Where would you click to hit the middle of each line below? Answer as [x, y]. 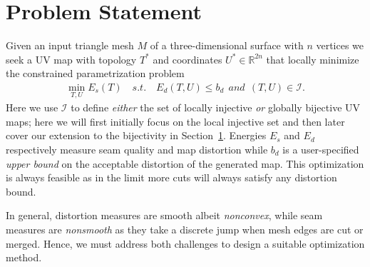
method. [24, 257]
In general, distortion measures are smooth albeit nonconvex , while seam [164, 215]
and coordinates [187, 59]
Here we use [32, 107]
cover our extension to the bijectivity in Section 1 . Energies [136, 135]
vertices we [340, 45]
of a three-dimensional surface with [227, 45]
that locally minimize [313, 59]
